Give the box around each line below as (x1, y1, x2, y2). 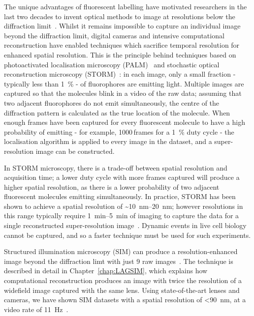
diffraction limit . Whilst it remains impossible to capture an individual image (4, 21, 241, 31)
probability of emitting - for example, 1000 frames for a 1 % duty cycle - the (4, 126, 234, 137)
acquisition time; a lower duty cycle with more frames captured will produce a (4, 172, 240, 182)
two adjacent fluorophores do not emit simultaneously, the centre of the (4, 97, 220, 108)
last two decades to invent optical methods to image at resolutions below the (4, 11, 235, 21)
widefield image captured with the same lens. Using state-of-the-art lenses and (4, 285, 240, 295)
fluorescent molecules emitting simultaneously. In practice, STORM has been (4, 191, 236, 201)
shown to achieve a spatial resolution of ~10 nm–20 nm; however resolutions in (4, 201, 243, 211)
